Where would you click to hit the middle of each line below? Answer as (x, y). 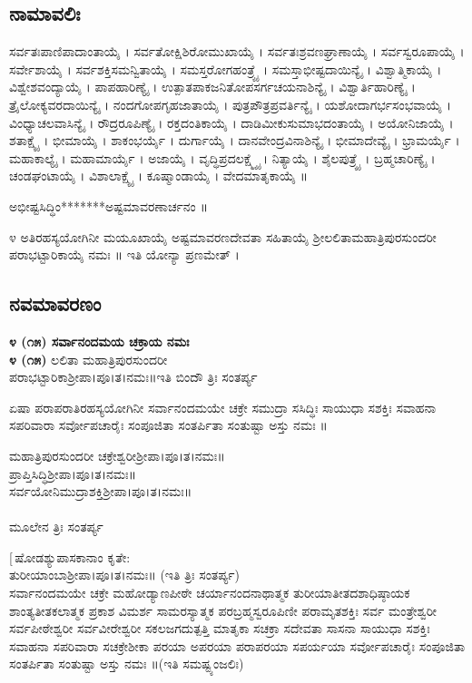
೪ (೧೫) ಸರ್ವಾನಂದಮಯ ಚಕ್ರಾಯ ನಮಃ (99, 341)
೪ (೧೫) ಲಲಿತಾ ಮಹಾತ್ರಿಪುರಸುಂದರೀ (88, 359)
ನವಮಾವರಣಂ (55, 303)
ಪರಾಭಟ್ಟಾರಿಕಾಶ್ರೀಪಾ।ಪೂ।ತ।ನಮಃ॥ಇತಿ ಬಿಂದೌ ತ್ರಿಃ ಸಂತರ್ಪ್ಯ (133, 377)
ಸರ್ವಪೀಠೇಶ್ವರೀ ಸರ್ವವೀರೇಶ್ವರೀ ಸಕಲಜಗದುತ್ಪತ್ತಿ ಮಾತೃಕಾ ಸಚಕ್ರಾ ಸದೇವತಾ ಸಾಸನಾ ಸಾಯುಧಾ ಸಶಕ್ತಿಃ (220, 628)
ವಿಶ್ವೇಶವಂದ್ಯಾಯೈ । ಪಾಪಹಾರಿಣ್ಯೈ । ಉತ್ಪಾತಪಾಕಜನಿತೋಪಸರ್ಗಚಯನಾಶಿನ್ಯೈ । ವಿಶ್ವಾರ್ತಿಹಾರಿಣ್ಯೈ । (212, 87)
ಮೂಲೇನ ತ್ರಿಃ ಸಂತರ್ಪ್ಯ (56, 527)
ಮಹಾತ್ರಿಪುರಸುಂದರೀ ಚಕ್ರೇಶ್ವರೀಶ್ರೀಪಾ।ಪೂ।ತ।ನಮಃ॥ (117, 455)
